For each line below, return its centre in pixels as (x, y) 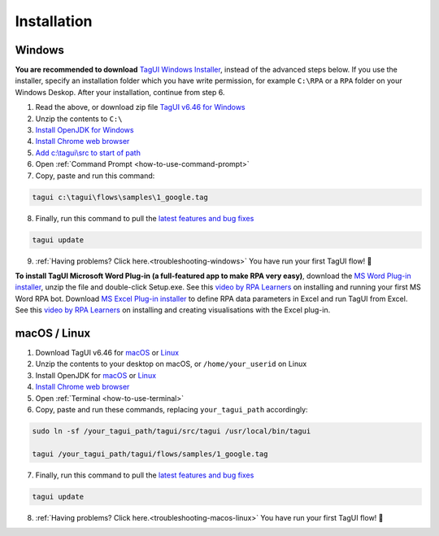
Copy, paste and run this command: (95, 176)
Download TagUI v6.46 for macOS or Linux (107, 352)
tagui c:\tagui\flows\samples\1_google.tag (120, 197)
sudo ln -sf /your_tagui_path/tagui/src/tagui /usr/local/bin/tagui (172, 431)
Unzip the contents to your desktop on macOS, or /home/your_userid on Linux (171, 364)
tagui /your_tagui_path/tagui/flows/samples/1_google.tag (150, 454)
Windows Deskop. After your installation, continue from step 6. (120, 92)
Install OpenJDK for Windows (85, 130)
